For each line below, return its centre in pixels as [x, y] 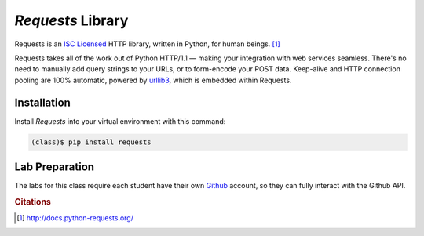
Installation [42, 102]
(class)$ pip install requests [91, 142]
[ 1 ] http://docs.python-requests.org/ [75, 218]
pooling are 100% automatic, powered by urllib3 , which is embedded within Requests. [153, 80]
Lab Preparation [54, 167]
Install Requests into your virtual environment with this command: [120, 121]
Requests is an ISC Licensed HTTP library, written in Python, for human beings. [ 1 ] [147, 44]
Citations [33, 202]
